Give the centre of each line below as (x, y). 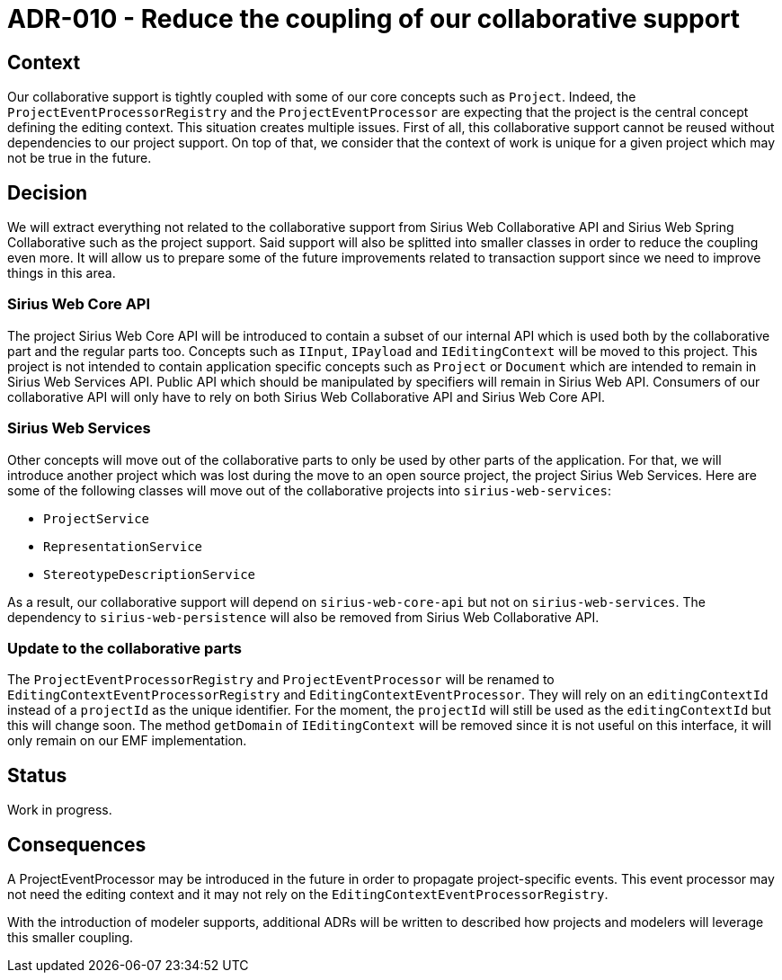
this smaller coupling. (71, 937)
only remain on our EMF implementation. (127, 741)
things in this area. (62, 273)
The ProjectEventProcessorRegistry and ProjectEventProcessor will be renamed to (281, 680)
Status (37, 775)
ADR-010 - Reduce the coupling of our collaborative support (374, 19)
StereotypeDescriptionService (150, 574)
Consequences (77, 844)
